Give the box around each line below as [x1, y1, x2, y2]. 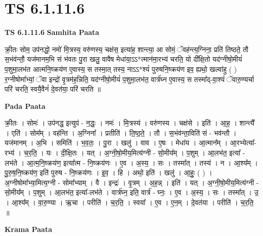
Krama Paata [5, 224, 52, 234]
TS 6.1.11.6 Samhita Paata [5, 27, 100, 37]
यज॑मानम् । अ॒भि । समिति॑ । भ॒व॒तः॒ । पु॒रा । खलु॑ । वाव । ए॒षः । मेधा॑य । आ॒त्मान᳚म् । [5, 137, 228, 148]
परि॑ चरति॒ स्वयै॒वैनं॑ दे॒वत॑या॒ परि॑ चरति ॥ [5, 84, 101, 94]
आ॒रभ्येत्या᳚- [230, 137, 257, 148]
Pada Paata [5, 100, 46, 111]
